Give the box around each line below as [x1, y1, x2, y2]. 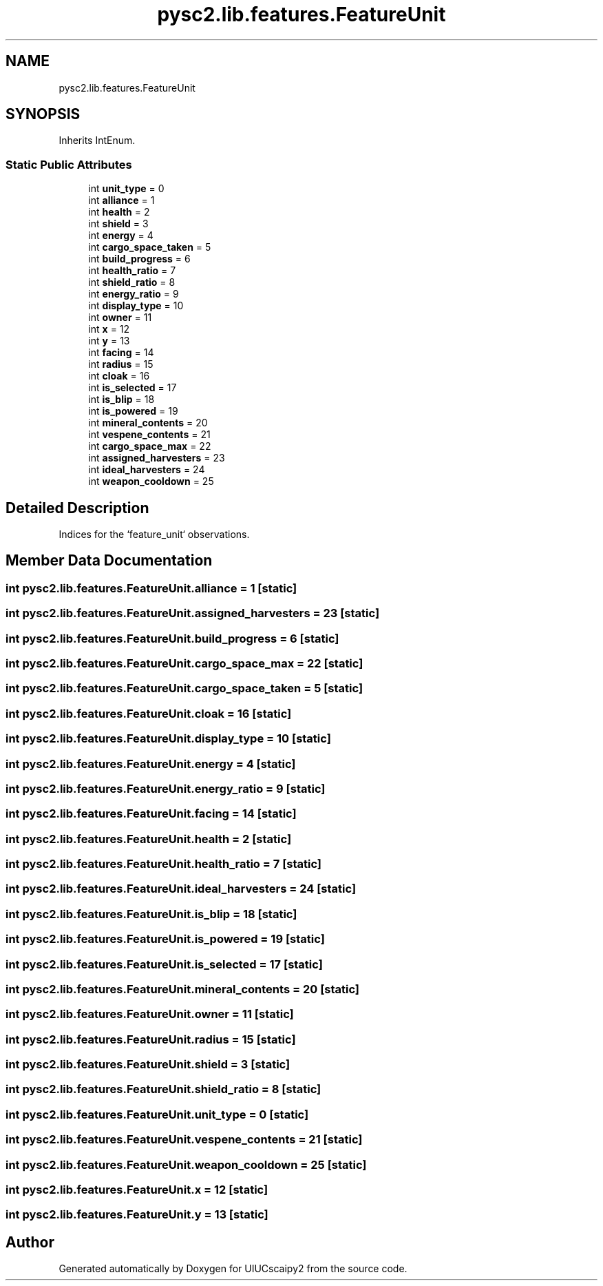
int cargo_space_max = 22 [88, 440, 211, 453]
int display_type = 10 [88, 300, 184, 312]
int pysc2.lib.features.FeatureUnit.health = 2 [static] [6, 831, 292, 846]
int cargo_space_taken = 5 [88, 241, 211, 253]
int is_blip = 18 [88, 393, 155, 406]
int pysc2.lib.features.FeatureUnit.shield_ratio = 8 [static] [6, 1082, 321, 1097]
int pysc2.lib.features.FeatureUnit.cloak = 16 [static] [6, 706, 292, 720]
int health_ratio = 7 [88, 265, 176, 277]
